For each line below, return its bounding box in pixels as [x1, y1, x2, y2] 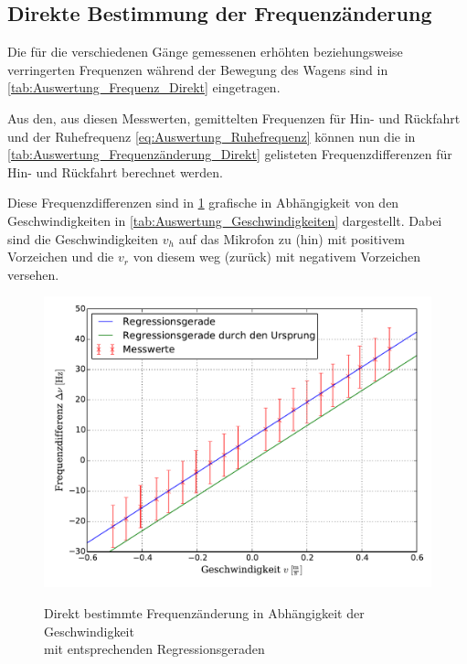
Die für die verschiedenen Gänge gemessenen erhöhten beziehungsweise [7, 42, 403, 61]
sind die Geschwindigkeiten [7, 229, 159, 248]
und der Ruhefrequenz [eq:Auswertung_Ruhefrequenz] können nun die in [7, 126, 416, 145]
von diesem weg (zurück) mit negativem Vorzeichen [133, 247, 420, 266]
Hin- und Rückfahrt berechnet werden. [7, 162, 223, 181]
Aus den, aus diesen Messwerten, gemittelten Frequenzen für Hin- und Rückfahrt [7, 108, 461, 127]
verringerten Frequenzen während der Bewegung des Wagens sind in [7, 59, 388, 79]
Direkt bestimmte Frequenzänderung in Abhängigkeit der [44, 603, 365, 622]
